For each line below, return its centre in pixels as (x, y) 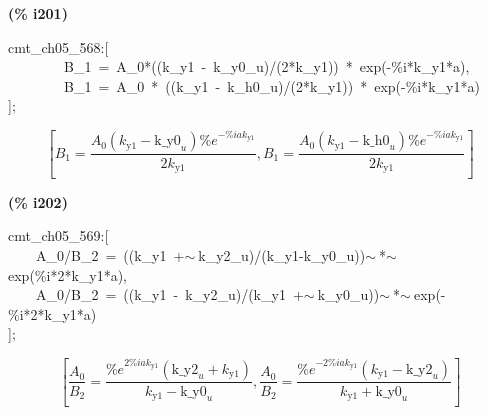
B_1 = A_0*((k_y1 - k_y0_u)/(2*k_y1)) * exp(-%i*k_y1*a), (266, 66)
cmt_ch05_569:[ (58, 235)
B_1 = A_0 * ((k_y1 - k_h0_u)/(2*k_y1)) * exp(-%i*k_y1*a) (271, 85)
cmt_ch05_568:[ (58, 46)
